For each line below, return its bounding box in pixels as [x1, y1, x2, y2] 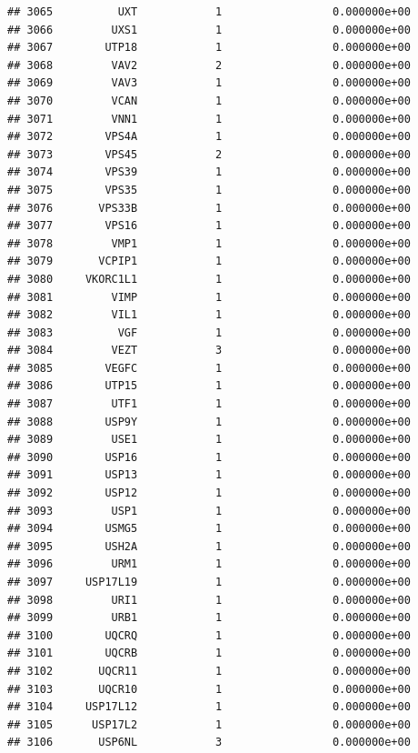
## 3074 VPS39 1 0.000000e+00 [7, 166, 411, 179]
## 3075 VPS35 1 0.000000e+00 [7, 183, 411, 196]
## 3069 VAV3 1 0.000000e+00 [7, 76, 411, 90]
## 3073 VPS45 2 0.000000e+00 [7, 147, 411, 161]
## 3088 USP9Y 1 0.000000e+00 [7, 415, 411, 428]
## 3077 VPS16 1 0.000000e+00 [7, 219, 411, 233]
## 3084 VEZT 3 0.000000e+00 [7, 344, 411, 357]
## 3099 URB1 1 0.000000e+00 [7, 611, 411, 625]
